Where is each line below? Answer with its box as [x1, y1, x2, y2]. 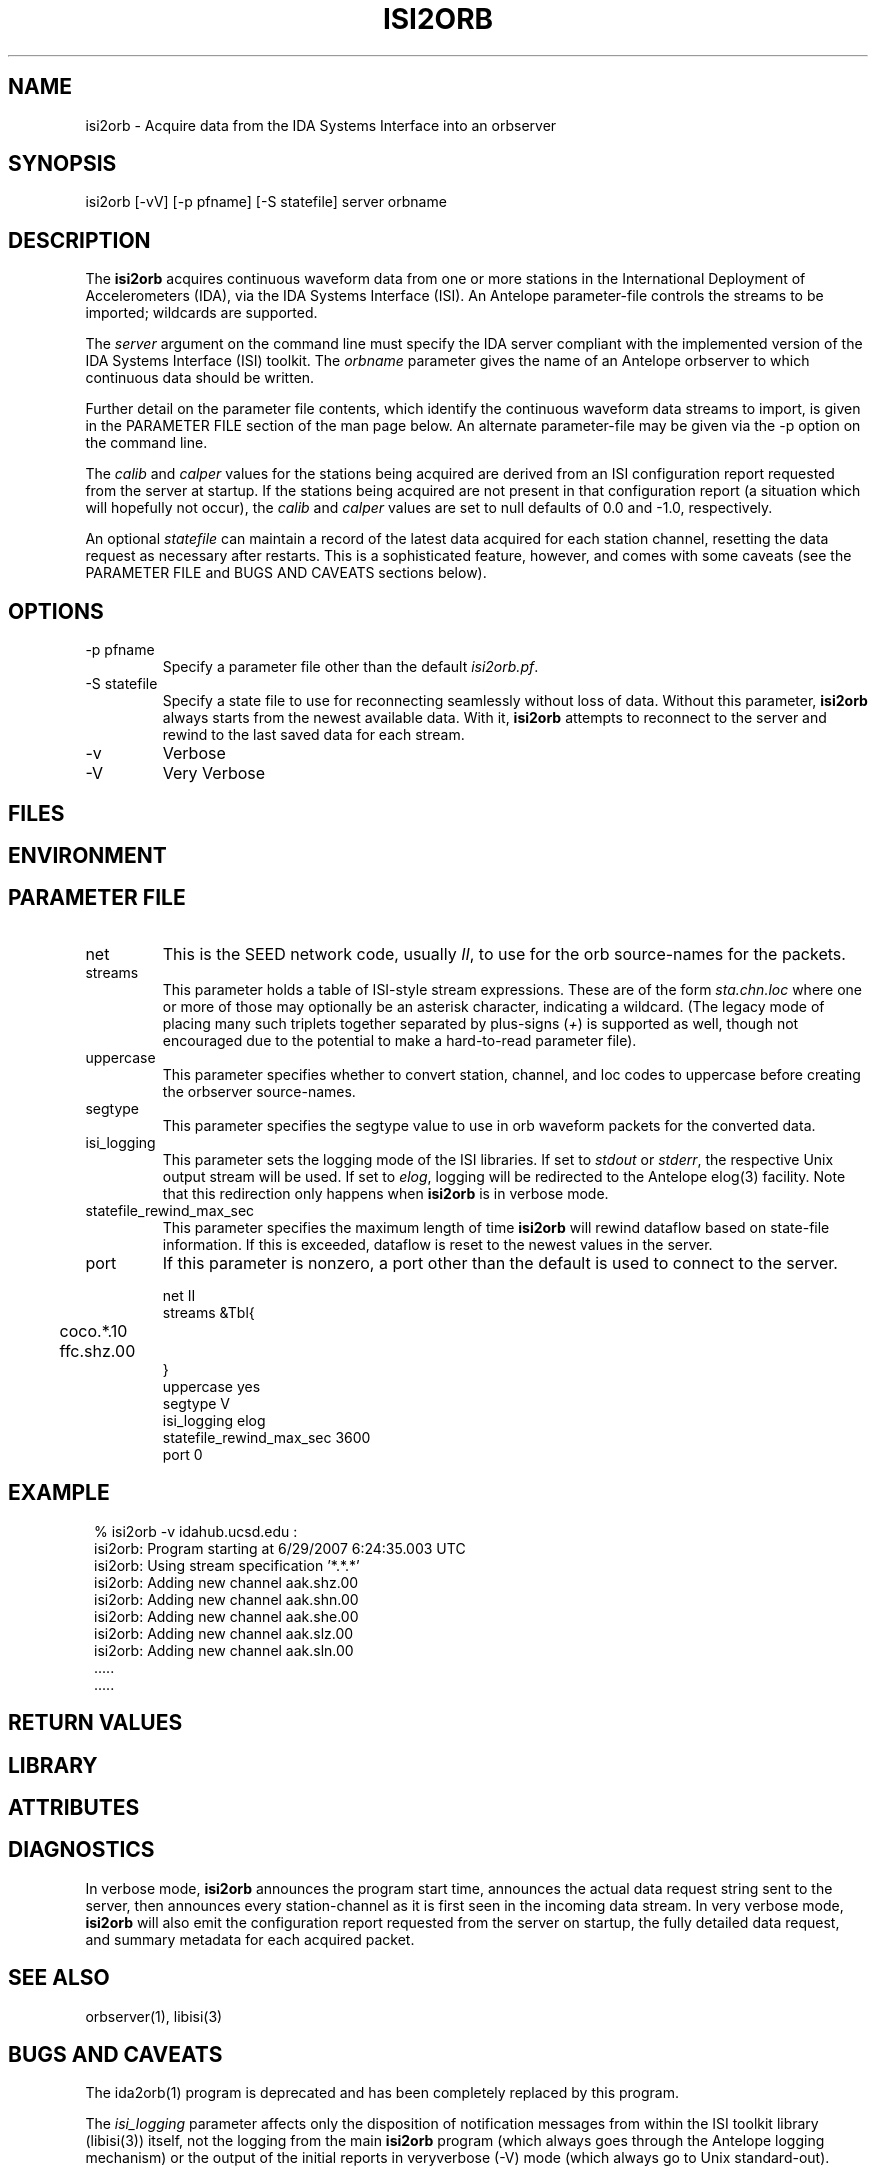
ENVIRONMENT [8, 842, 167, 868]
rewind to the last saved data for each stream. [162, 726, 465, 744]
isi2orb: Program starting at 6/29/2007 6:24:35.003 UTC [94, 1539, 466, 1557]
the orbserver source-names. [162, 1082, 356, 1100]
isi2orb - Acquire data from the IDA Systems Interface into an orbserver [85, 116, 557, 134]
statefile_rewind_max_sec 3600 [162, 1428, 371, 1446]
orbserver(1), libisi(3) [85, 2007, 223, 2025]
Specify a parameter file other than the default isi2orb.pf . [162, 658, 539, 676]
